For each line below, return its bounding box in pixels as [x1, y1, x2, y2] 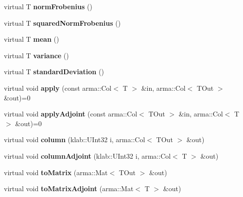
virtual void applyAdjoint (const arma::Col [4, 109, 138, 119]
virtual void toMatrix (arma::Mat [4, 167, 108, 177]
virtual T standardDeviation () [4, 66, 104, 77]
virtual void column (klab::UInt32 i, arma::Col [4, 134, 145, 145]
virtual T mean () [4, 34, 59, 44]
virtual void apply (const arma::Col [4, 82, 112, 93]
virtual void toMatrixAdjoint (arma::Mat [4, 183, 134, 194]
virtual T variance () [4, 50, 69, 60]
